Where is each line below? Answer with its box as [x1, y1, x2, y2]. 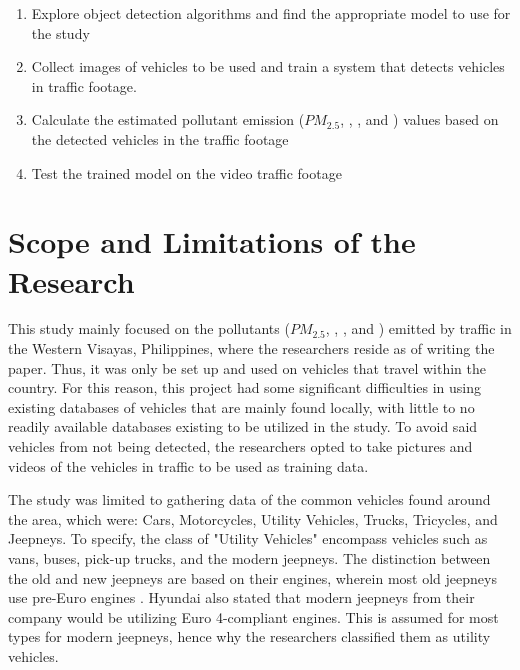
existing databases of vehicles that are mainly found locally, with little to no [8, 396, 475, 417]
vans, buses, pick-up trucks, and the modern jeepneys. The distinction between [8, 548, 491, 568]
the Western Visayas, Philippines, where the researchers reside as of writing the [8, 338, 495, 359]
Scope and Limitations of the [8, 221, 416, 262]
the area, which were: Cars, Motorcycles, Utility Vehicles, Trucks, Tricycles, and [8, 508, 498, 529]
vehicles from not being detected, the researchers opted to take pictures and [8, 436, 473, 457]
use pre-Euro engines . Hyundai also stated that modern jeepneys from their [8, 587, 475, 608]
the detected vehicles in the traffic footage [31, 128, 289, 149]
